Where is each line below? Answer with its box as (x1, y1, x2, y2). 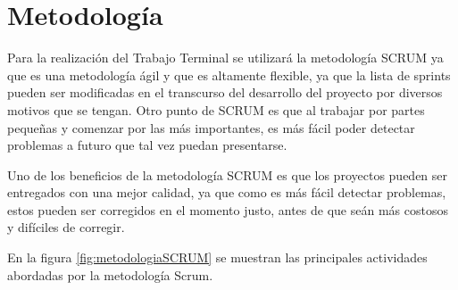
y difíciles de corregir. (7, 218, 125, 236)
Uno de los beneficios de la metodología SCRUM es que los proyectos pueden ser (7, 165, 448, 184)
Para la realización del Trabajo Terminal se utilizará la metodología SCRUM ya (7, 48, 444, 67)
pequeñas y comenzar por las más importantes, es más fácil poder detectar (7, 118, 415, 137)
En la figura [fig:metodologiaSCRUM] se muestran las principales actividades (7, 248, 428, 267)
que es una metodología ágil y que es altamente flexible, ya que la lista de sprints (7, 65, 451, 84)
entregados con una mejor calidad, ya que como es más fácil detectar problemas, (7, 183, 446, 202)
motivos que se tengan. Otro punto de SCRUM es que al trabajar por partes (7, 100, 425, 119)
